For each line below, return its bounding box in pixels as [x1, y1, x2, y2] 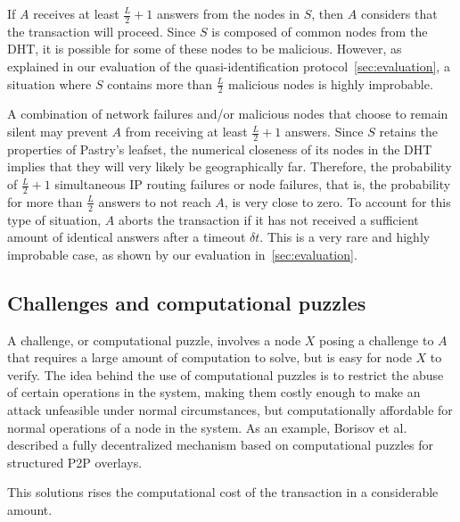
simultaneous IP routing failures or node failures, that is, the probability [54, 175, 451, 194]
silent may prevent [7, 122, 108, 141]
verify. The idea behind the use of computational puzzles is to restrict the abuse [7, 365, 444, 384]
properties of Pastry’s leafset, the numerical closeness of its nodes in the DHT [7, 139, 432, 158]
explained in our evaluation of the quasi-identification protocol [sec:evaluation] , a [7, 57, 450, 76]
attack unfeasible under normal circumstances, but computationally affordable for [7, 401, 453, 419]
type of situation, [7, 210, 102, 228]
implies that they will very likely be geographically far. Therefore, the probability [7, 157, 452, 176]
